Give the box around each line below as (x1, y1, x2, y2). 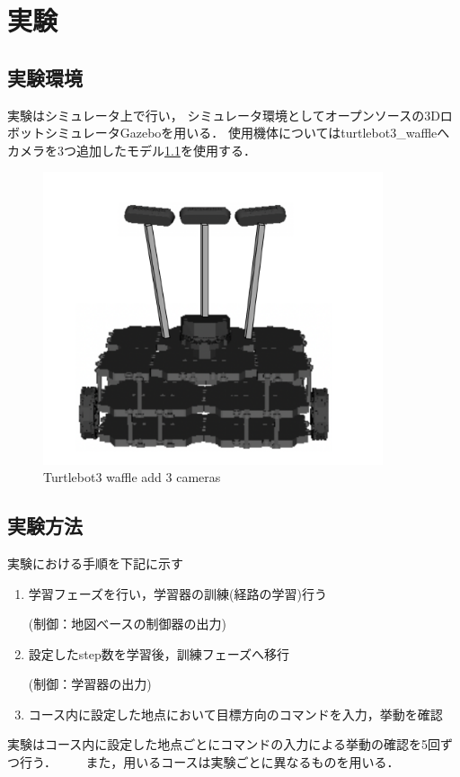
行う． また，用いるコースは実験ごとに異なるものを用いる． (19, 753, 400, 772)
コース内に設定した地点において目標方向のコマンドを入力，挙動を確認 (28, 704, 443, 723)
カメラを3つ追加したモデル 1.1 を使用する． (7, 140, 256, 159)
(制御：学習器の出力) (28, 674, 152, 693)
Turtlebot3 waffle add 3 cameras (43, 468, 221, 487)
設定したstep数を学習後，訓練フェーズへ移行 (28, 644, 290, 663)
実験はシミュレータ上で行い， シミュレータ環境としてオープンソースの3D (7, 105, 440, 124)
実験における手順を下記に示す (7, 553, 183, 572)
